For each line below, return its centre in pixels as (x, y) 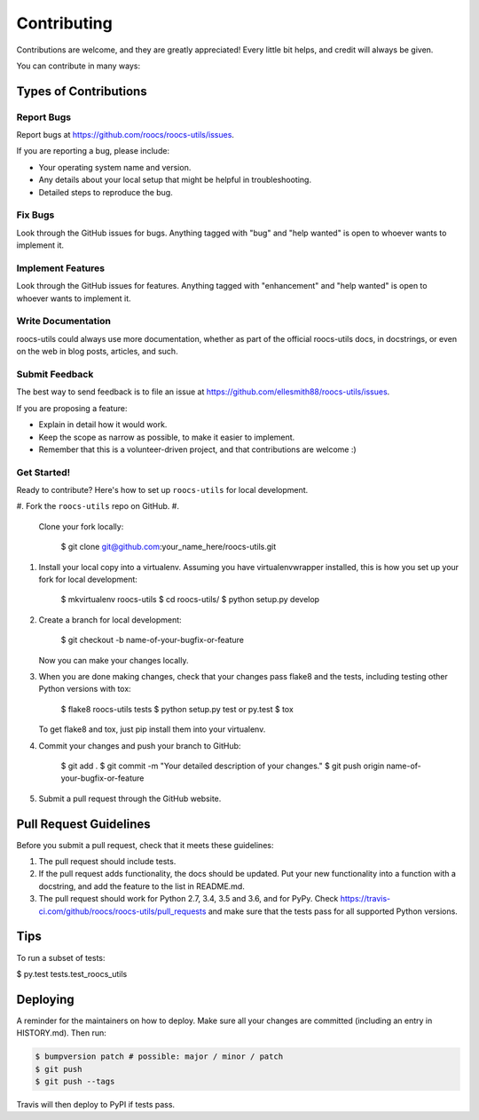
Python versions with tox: (85, 689)
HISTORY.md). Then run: (61, 1033)
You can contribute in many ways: (79, 66)
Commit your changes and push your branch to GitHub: (140, 745)
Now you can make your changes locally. (114, 660)
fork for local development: (88, 580)
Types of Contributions (82, 91)
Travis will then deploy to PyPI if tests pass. (96, 1104)
